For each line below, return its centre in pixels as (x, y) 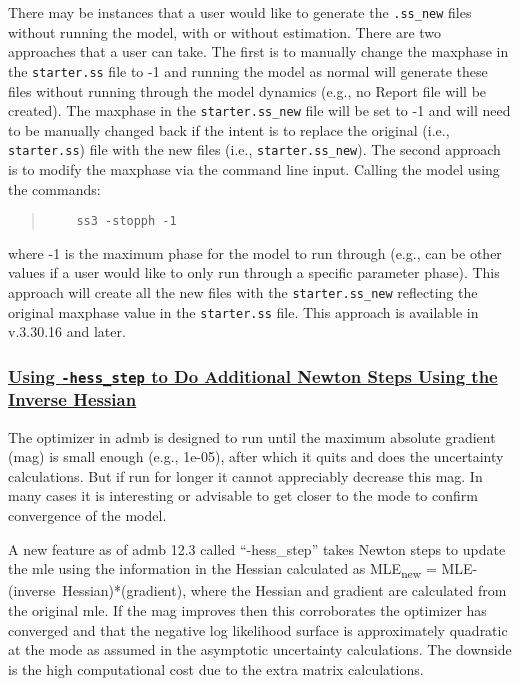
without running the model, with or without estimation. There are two (225, 31)
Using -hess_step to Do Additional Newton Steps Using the (253, 375)
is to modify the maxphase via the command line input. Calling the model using (254, 169)
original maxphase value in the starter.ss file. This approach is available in (243, 311)
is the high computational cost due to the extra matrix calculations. (216, 668)
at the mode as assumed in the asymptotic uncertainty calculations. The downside (260, 649)
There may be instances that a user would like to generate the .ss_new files (240, 12)
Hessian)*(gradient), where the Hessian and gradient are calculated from (284, 590)
